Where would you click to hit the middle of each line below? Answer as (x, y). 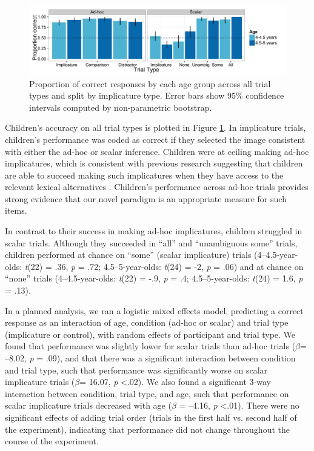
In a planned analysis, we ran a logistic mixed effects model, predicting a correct (154, 310)
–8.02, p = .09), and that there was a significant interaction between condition (150, 358)
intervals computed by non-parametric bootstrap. (121, 107)
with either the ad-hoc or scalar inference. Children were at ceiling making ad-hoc (157, 151)
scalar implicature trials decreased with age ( (88, 405)
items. (16, 210)
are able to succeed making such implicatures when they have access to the (144, 175)
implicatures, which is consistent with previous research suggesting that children (154, 163)
